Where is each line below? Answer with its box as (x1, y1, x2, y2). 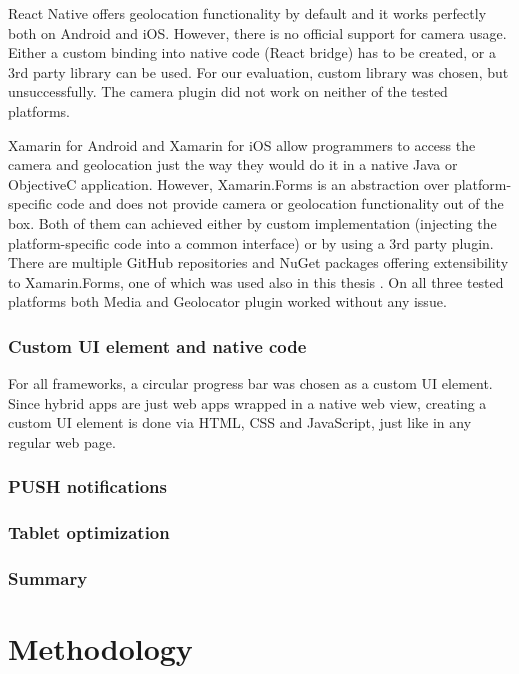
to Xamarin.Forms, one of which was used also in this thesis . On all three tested (8, 271, 504, 292)
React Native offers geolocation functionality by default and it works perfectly (8, 3, 487, 23)
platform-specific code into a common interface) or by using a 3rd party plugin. (8, 232, 494, 253)
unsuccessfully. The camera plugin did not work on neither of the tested (8, 81, 448, 102)
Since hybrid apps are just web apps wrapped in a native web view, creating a (8, 392, 487, 413)
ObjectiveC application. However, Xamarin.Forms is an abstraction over (8, 173, 450, 194)
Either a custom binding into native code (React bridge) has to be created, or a (8, 42, 496, 63)
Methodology (8, 628, 193, 669)
